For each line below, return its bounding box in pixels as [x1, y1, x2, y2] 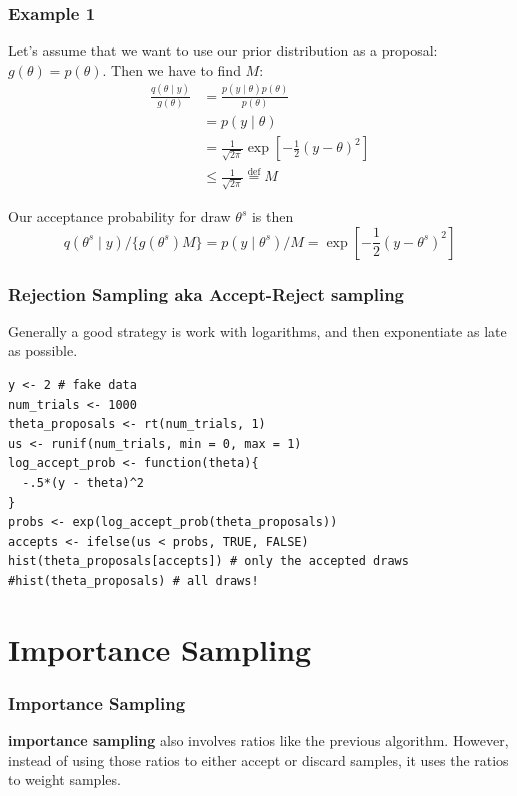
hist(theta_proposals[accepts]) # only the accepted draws [8, 554, 409, 569]
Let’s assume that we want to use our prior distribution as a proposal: [8, 40, 438, 61]
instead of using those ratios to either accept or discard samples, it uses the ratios [8, 749, 509, 770]
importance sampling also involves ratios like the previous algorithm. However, [8, 730, 509, 751]
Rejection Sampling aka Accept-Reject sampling [8, 281, 404, 306]
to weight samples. [8, 769, 121, 790]
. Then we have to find [102, 59, 241, 80]
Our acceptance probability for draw [8, 206, 231, 227]
